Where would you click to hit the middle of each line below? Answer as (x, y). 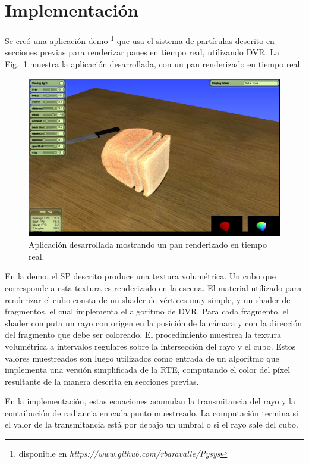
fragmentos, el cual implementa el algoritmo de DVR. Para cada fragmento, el (147, 311)
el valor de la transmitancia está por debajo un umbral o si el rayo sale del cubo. (152, 424)
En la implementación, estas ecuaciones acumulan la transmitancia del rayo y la (150, 401)
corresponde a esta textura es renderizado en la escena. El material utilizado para (153, 287)
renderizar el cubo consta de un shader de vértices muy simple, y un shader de (148, 299)
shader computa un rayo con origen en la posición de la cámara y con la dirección (154, 323)
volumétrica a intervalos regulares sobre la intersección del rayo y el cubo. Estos (150, 346)
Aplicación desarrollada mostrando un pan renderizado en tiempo (148, 245)
